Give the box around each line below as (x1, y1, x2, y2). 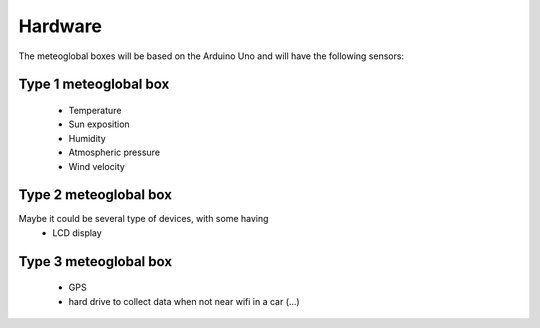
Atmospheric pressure (68, 146, 160, 159)
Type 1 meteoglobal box (18, 76, 170, 93)
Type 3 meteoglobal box (18, 253, 173, 270)
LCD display (52, 226, 102, 239)
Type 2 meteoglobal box (18, 186, 172, 204)
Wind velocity (68, 160, 125, 172)
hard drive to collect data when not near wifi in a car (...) (68, 295, 300, 307)
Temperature (68, 104, 122, 116)
